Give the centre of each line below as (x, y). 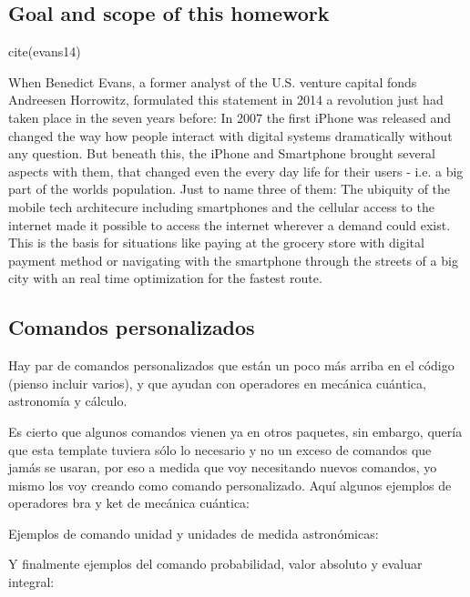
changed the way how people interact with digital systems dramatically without (230, 135)
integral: (31, 582)
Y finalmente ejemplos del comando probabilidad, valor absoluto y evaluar (215, 564)
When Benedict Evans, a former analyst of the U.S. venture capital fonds (213, 81)
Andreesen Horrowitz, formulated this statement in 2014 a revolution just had (226, 100)
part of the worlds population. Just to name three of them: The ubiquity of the (230, 189)
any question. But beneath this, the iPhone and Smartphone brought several (222, 153)
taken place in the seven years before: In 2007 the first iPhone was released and (230, 117)
